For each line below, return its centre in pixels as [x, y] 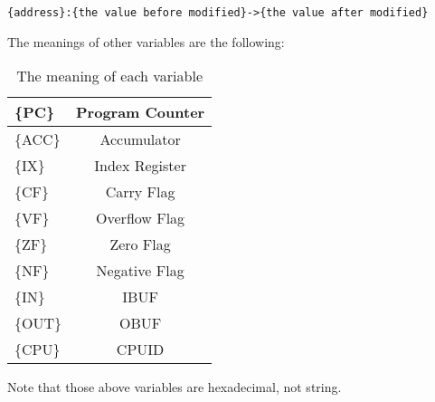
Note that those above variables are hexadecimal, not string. [175, 387]
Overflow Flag [141, 218]
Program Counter [141, 112]
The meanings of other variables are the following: [146, 41]
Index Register [140, 166]
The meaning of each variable [109, 76]
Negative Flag [140, 271]
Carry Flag [140, 192]
